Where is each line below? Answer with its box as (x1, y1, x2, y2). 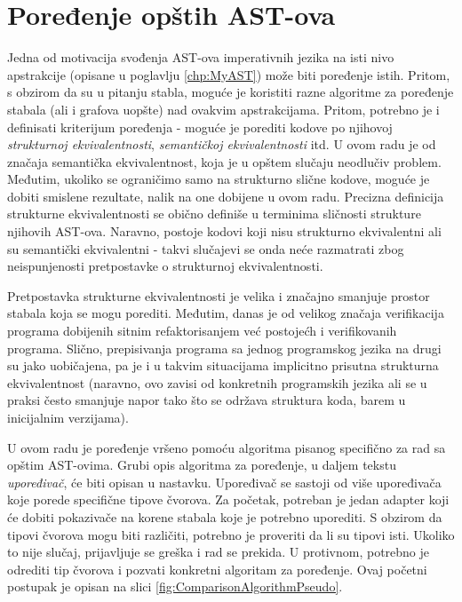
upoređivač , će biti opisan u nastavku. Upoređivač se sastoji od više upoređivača (7, 472, 442, 491)
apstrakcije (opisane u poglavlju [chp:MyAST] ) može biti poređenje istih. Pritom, (7, 65, 450, 83)
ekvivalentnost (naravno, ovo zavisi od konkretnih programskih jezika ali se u (7, 373, 427, 392)
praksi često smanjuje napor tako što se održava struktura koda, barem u (7, 391, 406, 409)
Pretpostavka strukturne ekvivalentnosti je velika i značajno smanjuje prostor (7, 286, 430, 305)
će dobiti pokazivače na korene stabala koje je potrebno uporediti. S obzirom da (7, 507, 442, 526)
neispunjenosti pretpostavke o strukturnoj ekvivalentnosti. (7, 257, 323, 275)
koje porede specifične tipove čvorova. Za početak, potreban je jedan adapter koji (7, 490, 450, 509)
